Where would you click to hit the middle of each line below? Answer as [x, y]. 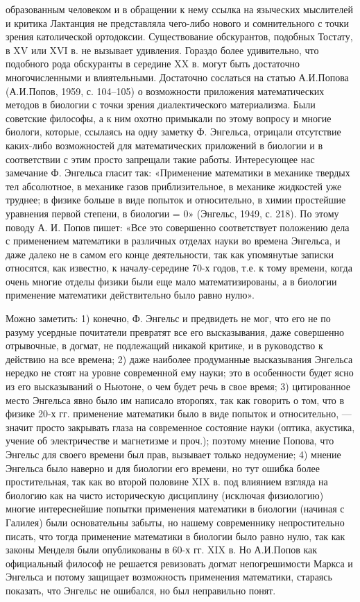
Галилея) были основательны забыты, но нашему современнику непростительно [175, 522]
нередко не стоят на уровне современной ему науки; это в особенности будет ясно [180, 373]
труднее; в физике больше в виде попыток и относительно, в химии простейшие [176, 200]
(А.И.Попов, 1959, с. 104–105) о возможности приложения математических [165, 91]
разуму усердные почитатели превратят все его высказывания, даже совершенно [175, 332]
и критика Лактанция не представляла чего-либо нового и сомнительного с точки [177, 23]
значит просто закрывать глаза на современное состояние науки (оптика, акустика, [180, 427]
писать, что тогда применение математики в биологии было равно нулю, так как [175, 536]
